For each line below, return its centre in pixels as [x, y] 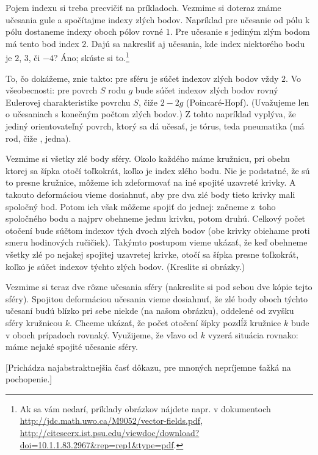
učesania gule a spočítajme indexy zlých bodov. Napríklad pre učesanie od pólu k [158, 19]
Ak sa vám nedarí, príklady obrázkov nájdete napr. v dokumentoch [145, 408]
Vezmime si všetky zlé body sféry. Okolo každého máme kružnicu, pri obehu [148, 158]
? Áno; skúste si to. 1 [91, 57]
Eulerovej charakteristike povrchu [68, 102]
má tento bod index [42, 43]
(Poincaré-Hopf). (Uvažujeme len [248, 102]
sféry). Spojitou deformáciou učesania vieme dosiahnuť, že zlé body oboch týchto [157, 298]
